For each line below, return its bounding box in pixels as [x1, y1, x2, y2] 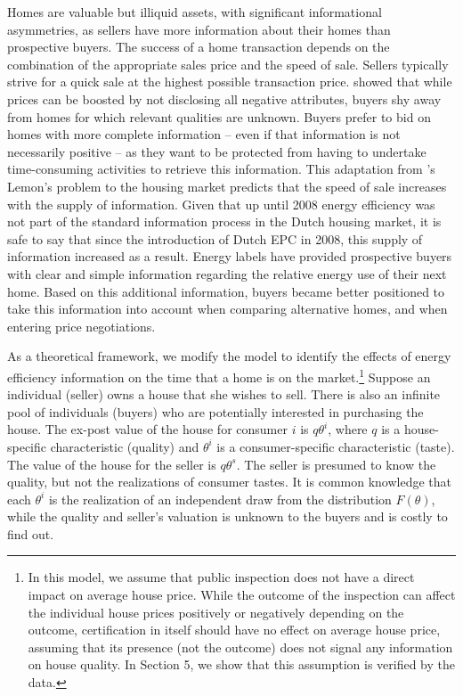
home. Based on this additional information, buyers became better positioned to [7, 282, 445, 300]
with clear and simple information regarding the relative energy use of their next [7, 264, 447, 282]
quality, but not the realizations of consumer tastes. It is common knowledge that [7, 472, 451, 491]
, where [328, 420, 368, 438]
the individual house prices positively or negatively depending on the [28, 602, 404, 621]
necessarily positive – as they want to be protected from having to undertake [7, 142, 426, 160]
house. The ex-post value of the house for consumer [7, 420, 288, 438]
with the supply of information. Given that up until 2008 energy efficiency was [7, 194, 435, 213]
